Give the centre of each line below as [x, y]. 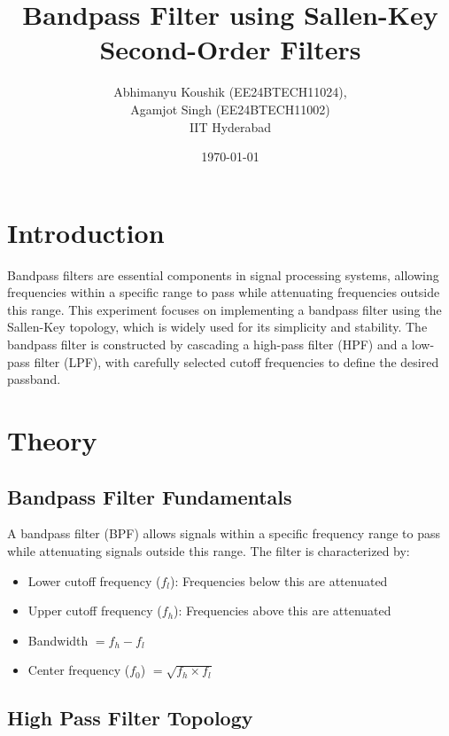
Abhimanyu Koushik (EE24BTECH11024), [230, 92]
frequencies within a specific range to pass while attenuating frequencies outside [224, 292]
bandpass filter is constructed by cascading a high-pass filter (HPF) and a [208, 344]
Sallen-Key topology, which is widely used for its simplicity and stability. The [217, 327]
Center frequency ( [79, 670]
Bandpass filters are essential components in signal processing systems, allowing [223, 274]
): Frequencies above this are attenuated [283, 611]
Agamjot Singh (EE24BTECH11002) [230, 109]
